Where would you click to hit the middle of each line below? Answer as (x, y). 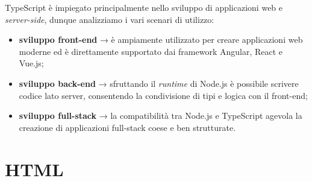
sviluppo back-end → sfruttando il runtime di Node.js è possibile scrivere (159, 83)
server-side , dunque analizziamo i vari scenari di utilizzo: (110, 19)
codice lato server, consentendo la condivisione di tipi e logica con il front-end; (163, 95)
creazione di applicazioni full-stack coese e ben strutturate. (127, 127)
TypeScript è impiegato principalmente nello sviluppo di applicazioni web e (144, 7)
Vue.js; (31, 63)
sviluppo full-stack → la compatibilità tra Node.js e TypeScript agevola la (161, 116)
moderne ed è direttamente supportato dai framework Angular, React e (151, 51)
